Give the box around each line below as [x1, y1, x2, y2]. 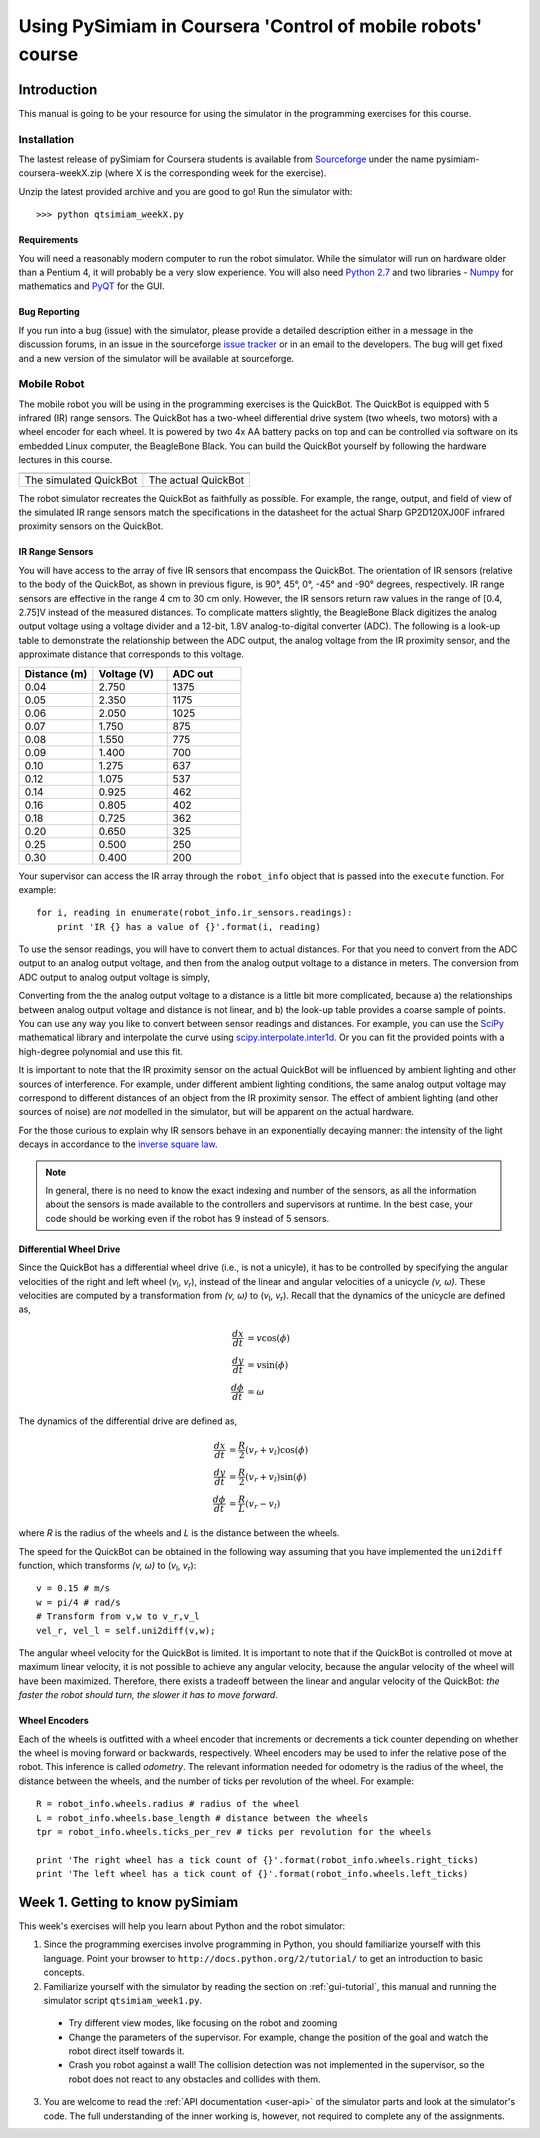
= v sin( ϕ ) [246, 1359, 289, 1370]
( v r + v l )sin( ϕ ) [245, 1471, 307, 1485]
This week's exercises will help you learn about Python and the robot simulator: [18, 1920, 346, 1932]
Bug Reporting [18, 306, 80, 318]
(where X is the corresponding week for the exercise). [104, 167, 327, 179]
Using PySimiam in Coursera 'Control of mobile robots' [18, 15, 483, 37]
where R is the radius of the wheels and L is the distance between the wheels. [18, 1527, 340, 1539]
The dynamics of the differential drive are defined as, [18, 1415, 238, 1427]
